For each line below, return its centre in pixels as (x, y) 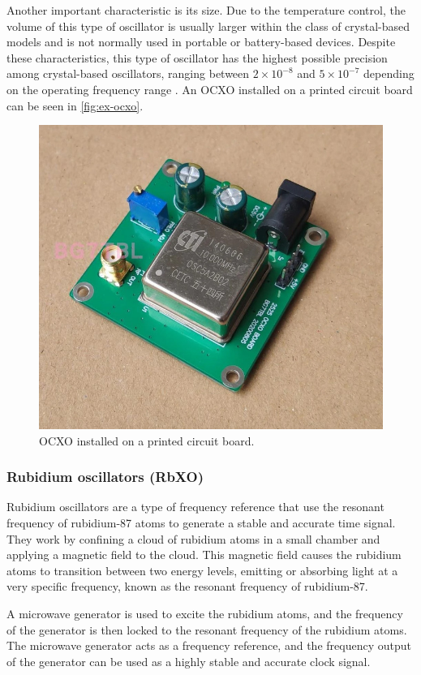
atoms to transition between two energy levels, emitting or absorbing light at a (202, 570)
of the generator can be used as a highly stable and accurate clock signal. (189, 661)
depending (389, 73)
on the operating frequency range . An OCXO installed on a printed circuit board (210, 89)
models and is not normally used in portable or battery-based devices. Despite (201, 42)
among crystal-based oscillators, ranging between (128, 73)
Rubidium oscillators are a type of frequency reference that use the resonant (195, 507)
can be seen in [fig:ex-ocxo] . (75, 105)
